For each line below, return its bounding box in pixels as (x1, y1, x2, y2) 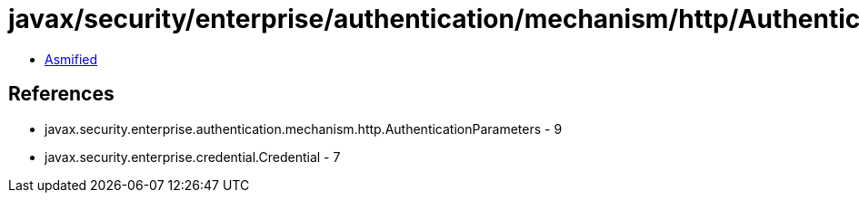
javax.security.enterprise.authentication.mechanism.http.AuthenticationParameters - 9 (45, 120, 563, 137)
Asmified (45, 51, 98, 67)
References (8, 82, 115, 106)
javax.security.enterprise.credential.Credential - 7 (45, 148, 341, 165)
